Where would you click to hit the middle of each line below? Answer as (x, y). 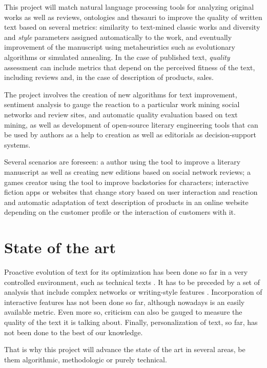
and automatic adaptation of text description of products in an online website (126, 202)
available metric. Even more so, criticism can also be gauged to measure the (123, 312)
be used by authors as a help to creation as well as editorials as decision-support (130, 135)
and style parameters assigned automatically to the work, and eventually (118, 37)
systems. (17, 144)
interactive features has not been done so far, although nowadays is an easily (125, 302)
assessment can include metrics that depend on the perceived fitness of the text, (130, 67)
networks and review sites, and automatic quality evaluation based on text (121, 114)
